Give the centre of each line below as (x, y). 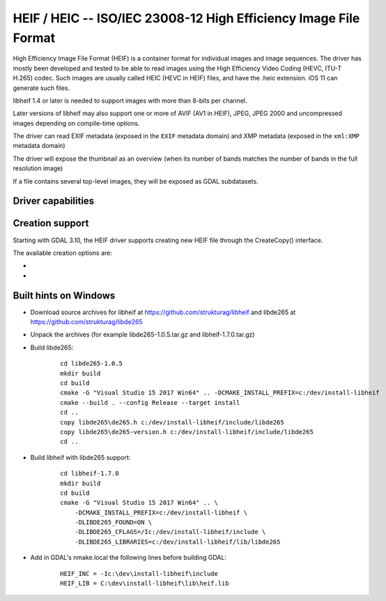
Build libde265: (52, 347)
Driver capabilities (54, 201)
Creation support (51, 223)
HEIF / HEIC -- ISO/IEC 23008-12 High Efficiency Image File (186, 18)
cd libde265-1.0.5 (92, 364)
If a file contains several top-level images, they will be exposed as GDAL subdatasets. (136, 181)
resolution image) (38, 168)
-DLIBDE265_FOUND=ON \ (113, 522)
